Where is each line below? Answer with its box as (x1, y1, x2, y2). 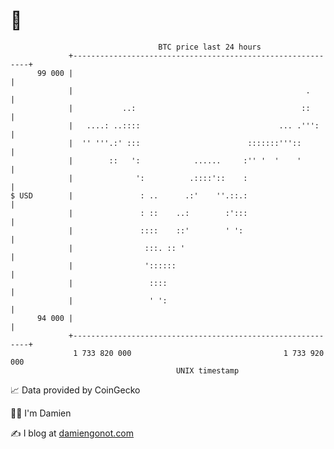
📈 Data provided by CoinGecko (10, 384, 141, 396)
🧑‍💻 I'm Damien (10, 407, 72, 419)
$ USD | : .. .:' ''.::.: (10, 190, 248, 201)
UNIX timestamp (175, 365, 240, 376)
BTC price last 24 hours (158, 42, 262, 52)
